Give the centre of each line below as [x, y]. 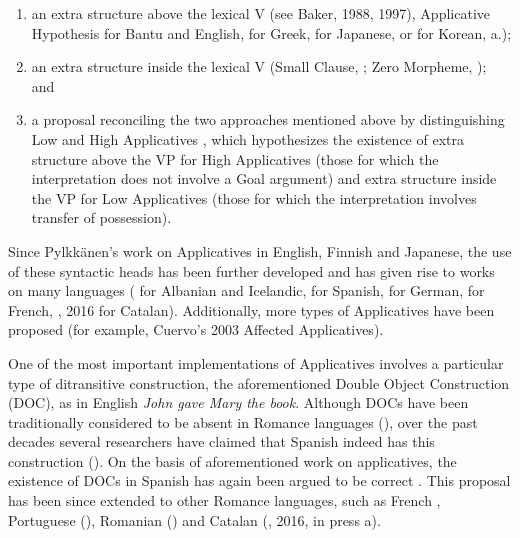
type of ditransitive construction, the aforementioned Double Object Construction [259, 382]
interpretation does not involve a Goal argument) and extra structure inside [264, 178]
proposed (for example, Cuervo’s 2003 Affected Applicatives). [196, 329]
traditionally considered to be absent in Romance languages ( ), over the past [243, 421]
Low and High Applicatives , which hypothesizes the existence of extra [247, 138]
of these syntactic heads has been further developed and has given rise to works [251, 270]
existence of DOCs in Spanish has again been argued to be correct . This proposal [259, 480]
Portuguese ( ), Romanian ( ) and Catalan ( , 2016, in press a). [194, 519]
